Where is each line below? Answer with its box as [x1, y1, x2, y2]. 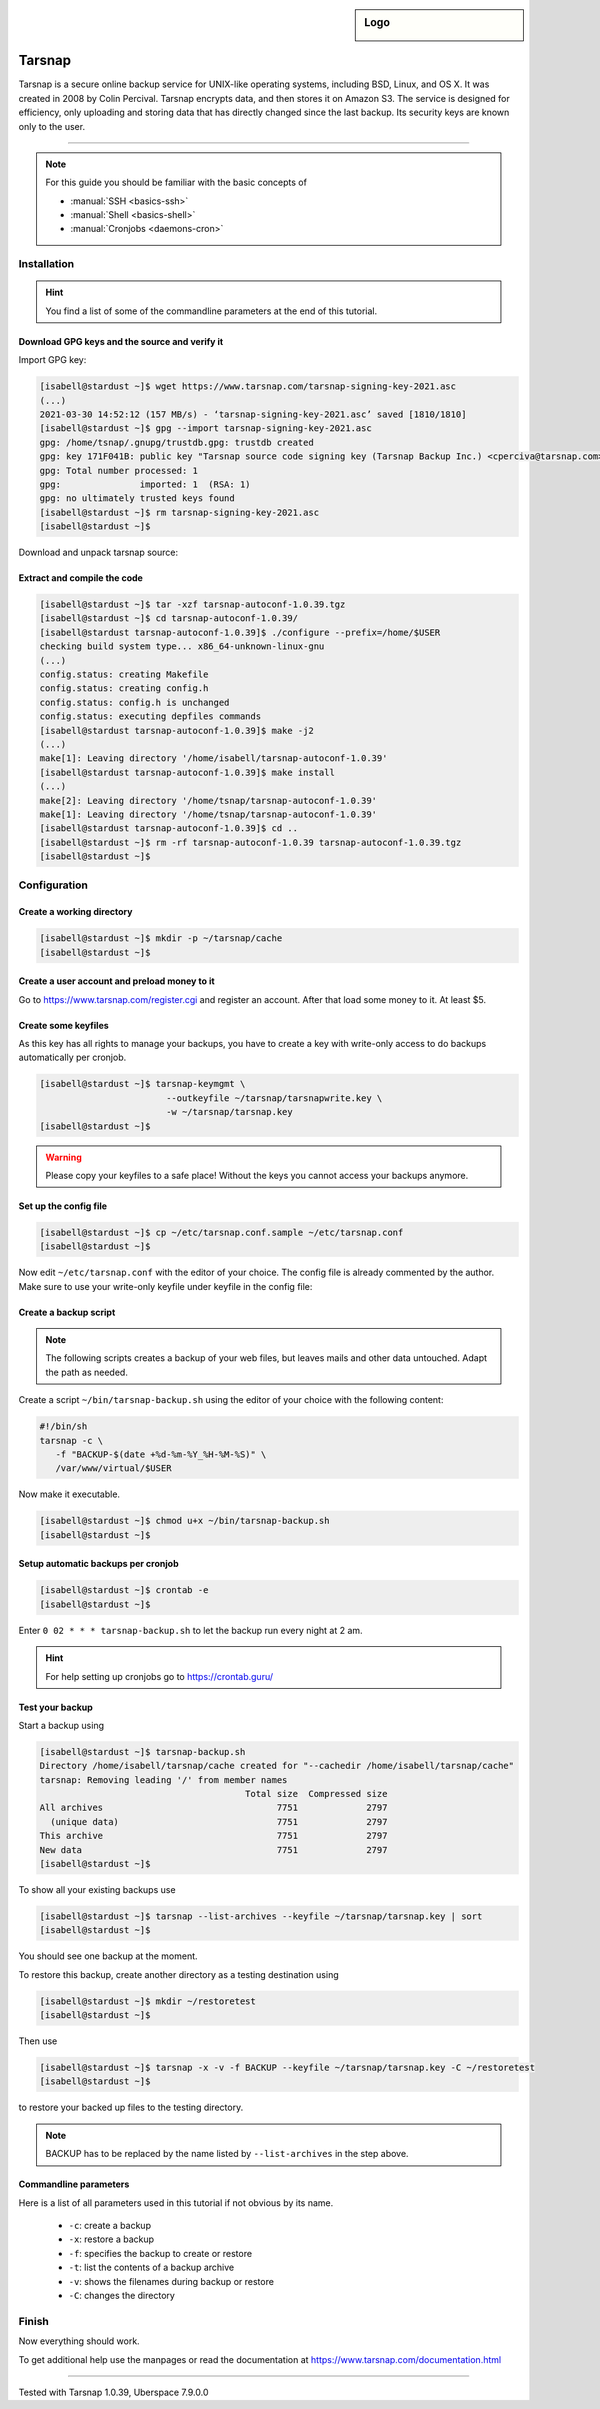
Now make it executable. [18, 1488, 120, 1500]
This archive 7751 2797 [39, 1830, 388, 1842]
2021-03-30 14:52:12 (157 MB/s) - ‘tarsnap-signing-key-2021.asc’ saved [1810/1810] [39, 408, 467, 420]
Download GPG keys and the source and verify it [18, 335, 224, 347]
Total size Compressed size [245, 1788, 388, 1800]
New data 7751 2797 [39, 1844, 388, 1855]
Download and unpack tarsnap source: [18, 546, 179, 559]
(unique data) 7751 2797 [50, 1816, 388, 1827]
